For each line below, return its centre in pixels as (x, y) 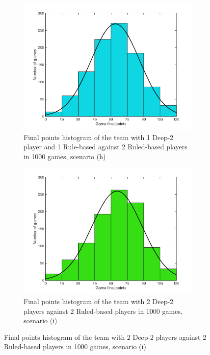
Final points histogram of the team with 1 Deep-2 (99, 137)
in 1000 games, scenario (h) (65, 156)
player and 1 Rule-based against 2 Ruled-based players (105, 147)
